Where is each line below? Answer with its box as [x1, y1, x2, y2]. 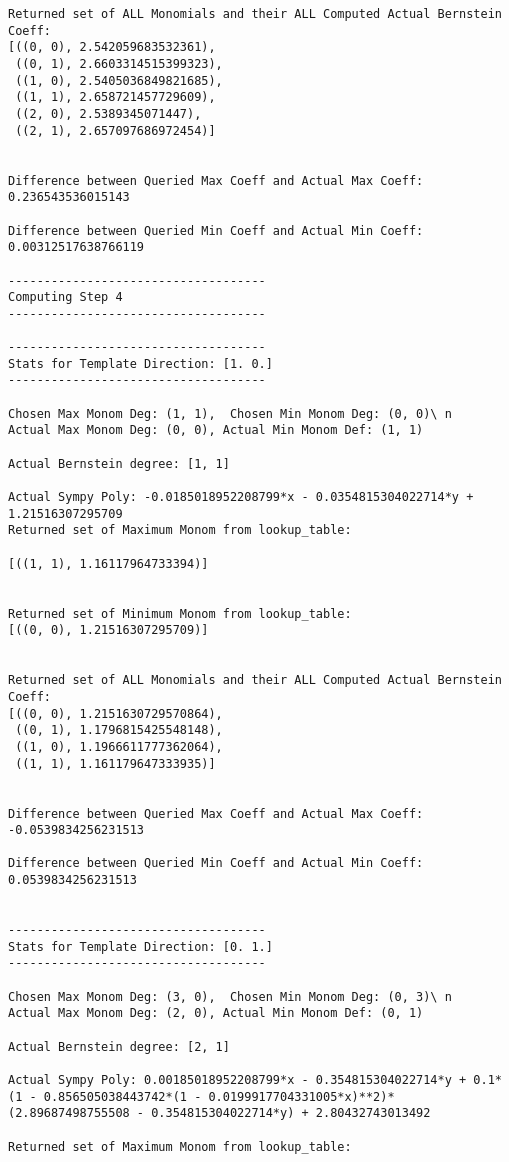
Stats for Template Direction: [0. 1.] [8, 939, 273, 954]
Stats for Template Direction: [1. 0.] [8, 356, 273, 371]
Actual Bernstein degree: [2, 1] [8, 1039, 230, 1054]
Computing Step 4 [8, 290, 123, 305]
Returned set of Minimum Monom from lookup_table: [8, 606, 352, 621]
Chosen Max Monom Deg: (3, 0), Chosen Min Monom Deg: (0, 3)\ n [8, 989, 452, 1004]
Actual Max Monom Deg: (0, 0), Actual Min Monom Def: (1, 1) [8, 423, 424, 438]
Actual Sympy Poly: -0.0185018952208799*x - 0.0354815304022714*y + [8, 490, 474, 505]
